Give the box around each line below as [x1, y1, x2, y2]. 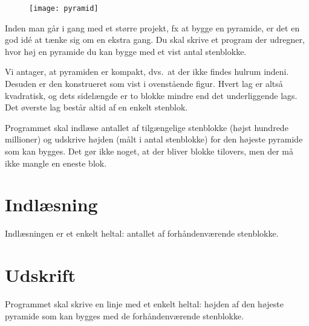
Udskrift [5, 263, 76, 287]
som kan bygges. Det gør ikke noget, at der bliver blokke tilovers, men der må [5, 145, 293, 157]
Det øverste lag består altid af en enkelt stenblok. [5, 101, 188, 113]
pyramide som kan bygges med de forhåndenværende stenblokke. [5, 309, 244, 322]
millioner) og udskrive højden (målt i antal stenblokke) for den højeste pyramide [5, 133, 303, 145]
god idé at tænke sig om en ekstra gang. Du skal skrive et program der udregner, [5, 33, 305, 46]
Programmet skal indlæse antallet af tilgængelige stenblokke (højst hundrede [5, 121, 288, 133]
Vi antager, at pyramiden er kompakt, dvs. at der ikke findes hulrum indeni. [5, 65, 289, 78]
